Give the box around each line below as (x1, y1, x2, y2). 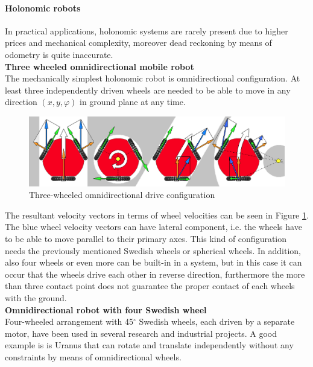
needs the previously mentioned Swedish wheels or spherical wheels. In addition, (5, 244, 301, 257)
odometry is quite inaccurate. (5, 48, 113, 60)
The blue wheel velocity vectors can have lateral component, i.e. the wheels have (5, 220, 302, 233)
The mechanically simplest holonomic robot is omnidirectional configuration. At (5, 72, 300, 85)
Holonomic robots (5, 1, 81, 14)
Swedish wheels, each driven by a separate (139, 315, 295, 328)
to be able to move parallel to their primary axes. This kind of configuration (5, 232, 287, 244)
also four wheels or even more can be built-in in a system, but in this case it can (5, 256, 302, 269)
